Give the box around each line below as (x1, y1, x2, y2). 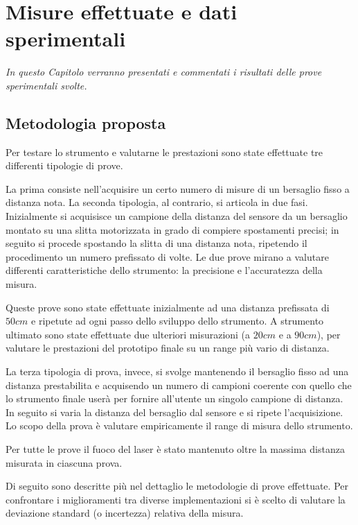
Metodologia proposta (6, 112, 166, 133)
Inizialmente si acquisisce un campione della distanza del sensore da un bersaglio (6, 209, 348, 223)
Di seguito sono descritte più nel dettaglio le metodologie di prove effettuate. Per (6, 479, 348, 493)
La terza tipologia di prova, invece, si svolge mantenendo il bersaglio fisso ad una (6, 364, 349, 379)
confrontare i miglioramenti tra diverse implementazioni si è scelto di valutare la (6, 492, 346, 506)
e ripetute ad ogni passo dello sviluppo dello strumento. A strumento (31, 313, 324, 328)
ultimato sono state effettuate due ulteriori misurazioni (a (6, 327, 251, 341)
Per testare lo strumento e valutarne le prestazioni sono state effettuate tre (6, 144, 323, 159)
